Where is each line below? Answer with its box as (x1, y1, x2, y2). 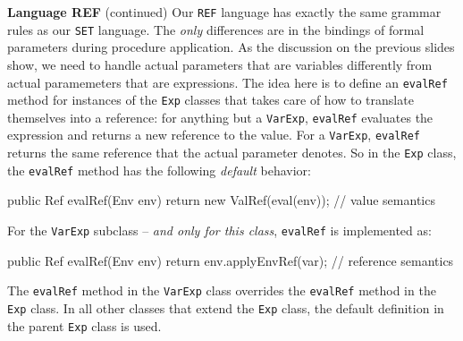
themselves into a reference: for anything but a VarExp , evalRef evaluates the (7, 107, 434, 126)
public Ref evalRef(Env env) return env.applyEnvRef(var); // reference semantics (7, 251, 454, 269)
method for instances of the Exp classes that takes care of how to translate (7, 90, 414, 109)
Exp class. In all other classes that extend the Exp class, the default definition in (7, 298, 444, 317)
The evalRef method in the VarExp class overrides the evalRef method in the (7, 281, 436, 300)
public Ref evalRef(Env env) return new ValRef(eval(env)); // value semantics (7, 191, 435, 209)
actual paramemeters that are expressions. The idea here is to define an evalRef (7, 72, 448, 91)
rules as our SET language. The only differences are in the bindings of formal (7, 20, 425, 38)
